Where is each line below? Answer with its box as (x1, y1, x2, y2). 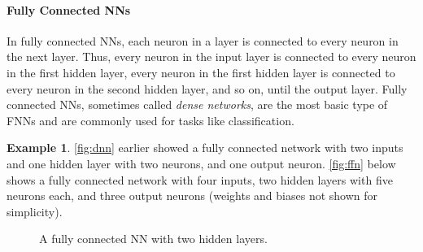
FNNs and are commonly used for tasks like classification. (7, 111, 294, 128)
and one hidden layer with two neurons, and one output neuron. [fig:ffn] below (7, 154, 396, 172)
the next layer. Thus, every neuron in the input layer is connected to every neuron (7, 48, 416, 65)
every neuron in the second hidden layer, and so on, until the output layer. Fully (7, 80, 408, 97)
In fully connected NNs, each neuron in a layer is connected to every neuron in (7, 32, 399, 49)
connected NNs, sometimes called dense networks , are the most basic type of (7, 96, 388, 113)
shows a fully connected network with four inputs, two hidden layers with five (7, 171, 393, 188)
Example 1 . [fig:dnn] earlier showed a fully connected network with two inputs (7, 139, 403, 156)
